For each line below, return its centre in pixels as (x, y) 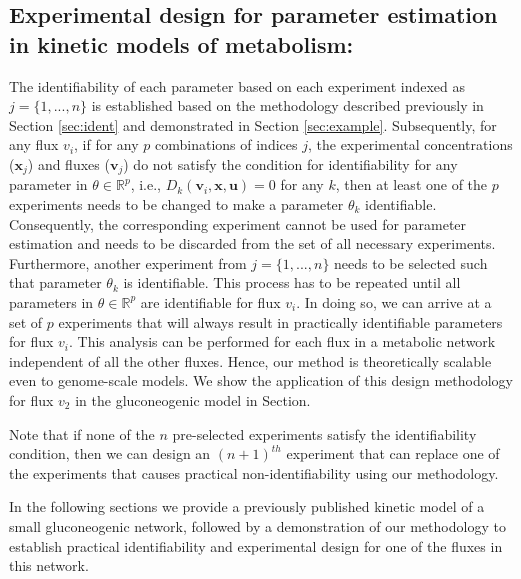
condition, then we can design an (110, 453)
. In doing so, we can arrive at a (394, 301)
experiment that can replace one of (393, 453)
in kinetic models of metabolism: (181, 43)
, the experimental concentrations (410, 144)
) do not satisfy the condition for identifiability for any (290, 163)
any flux (34, 144)
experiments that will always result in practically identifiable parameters (280, 321)
